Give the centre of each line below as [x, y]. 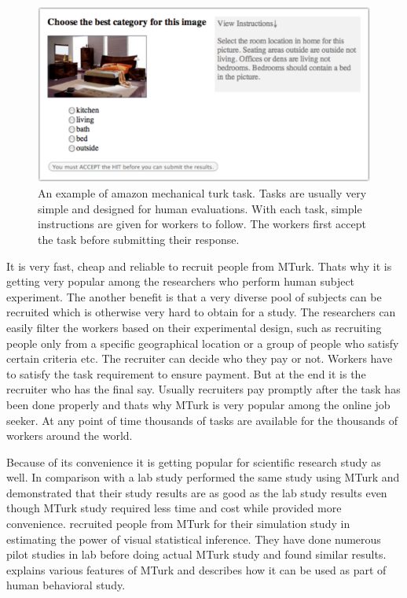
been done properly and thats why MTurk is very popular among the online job [198, 404]
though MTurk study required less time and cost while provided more [174, 508]
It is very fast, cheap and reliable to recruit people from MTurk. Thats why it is [199, 266]
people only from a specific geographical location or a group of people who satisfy [203, 343]
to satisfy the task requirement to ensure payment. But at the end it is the [186, 373]
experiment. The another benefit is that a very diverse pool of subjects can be [194, 296]
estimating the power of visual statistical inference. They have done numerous [194, 539]
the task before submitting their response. [139, 239]
